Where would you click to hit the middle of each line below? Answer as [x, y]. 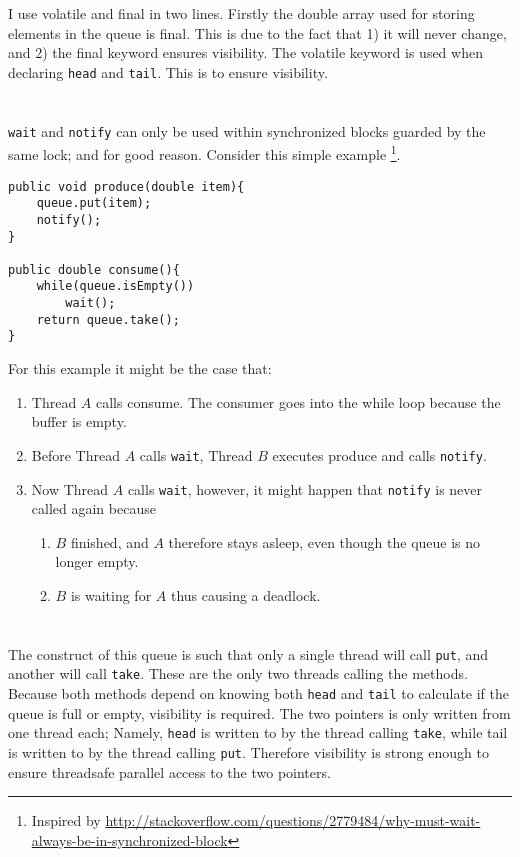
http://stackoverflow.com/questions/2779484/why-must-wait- [293, 820]
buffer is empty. [79, 421]
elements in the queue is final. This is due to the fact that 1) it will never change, [257, 32]
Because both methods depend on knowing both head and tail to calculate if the [258, 693]
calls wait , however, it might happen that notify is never [305, 488]
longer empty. [97, 561]
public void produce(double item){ [126, 186]
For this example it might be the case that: [140, 368]
